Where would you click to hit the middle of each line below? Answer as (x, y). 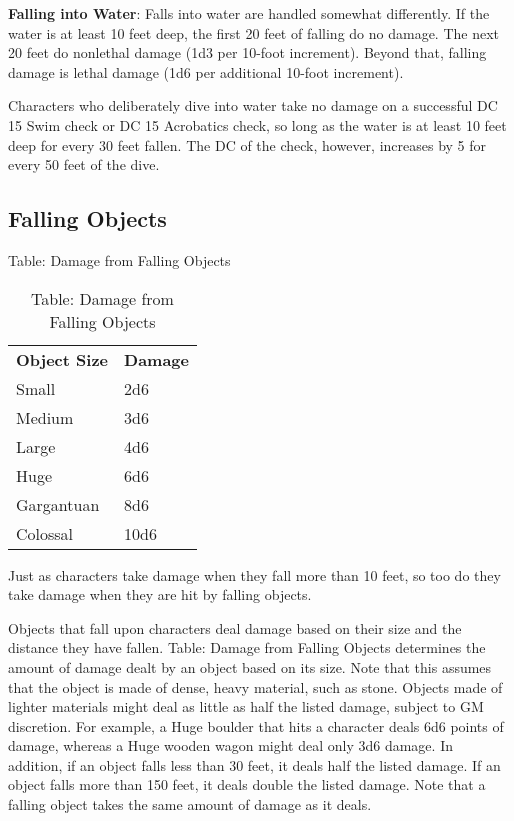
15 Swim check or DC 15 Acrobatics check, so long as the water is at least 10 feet (257, 124)
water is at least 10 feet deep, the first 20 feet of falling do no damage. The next (254, 32)
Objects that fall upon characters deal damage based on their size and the (235, 627)
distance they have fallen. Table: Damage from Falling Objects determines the (247, 647)
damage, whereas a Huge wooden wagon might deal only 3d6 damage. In (230, 745)
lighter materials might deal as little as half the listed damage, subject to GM (246, 706)
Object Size (62, 359)
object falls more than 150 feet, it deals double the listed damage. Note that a (247, 784)
